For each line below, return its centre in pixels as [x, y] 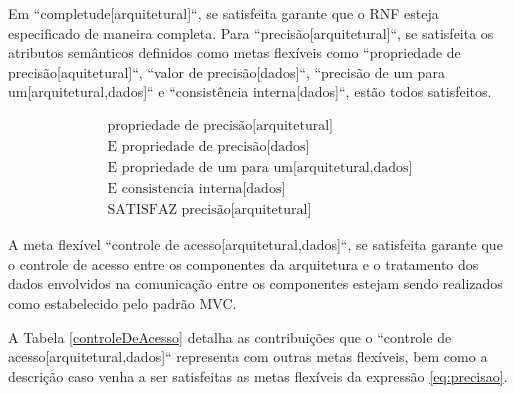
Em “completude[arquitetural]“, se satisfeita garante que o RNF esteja [223, 13]
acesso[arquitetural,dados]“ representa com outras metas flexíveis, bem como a [248, 356]
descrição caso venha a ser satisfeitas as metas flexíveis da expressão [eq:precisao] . [258, 375]
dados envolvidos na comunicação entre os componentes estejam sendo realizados [255, 283]
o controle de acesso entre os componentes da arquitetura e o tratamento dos [243, 263]
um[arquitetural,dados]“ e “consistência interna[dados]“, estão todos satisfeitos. [250, 91]
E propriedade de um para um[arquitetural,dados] [260, 168]
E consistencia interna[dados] [196, 189]
